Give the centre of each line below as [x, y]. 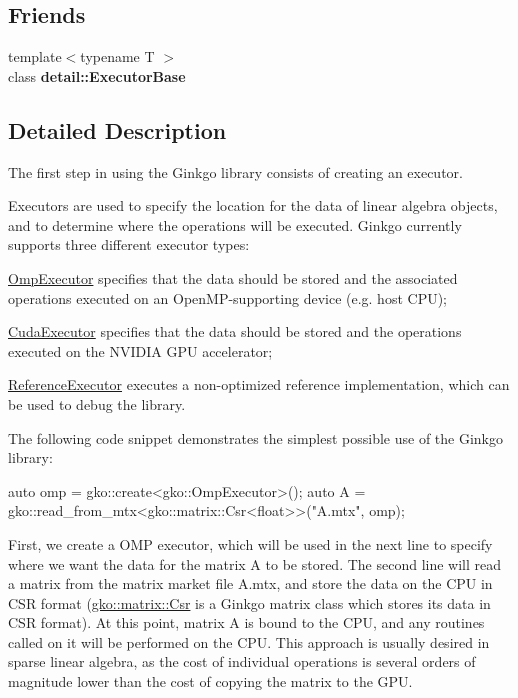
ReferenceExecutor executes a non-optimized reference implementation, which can [259, 384]
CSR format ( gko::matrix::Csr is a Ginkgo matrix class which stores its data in [249, 602]
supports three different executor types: [129, 244]
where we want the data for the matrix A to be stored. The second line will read [255, 563]
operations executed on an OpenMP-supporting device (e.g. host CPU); [228, 297]
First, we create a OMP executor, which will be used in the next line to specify [250, 543]
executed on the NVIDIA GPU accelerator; [140, 350]
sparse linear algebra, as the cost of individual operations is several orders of [242, 661]
